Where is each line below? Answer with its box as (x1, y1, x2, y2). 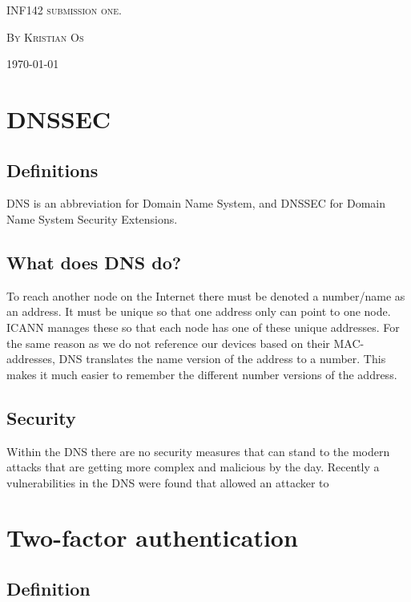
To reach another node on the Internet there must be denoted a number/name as (6, 287, 405, 304)
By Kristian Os (6, 28, 84, 45)
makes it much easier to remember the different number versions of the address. (6, 366, 397, 382)
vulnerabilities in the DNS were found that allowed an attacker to (6, 474, 329, 491)
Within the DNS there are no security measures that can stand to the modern (6, 442, 390, 459)
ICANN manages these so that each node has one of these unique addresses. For (6, 318, 400, 335)
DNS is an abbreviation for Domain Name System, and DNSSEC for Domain (6, 195, 386, 212)
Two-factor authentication (6, 521, 298, 554)
